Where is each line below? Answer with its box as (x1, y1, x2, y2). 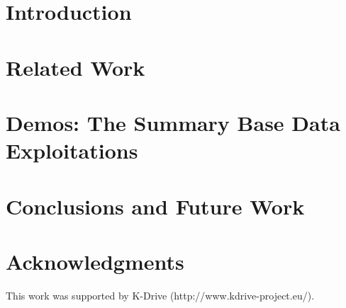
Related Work (6, 52, 145, 81)
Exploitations (6, 136, 138, 165)
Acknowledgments (6, 246, 184, 275)
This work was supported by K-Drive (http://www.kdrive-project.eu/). (6, 287, 315, 302)
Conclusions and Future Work (6, 191, 305, 220)
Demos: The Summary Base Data (6, 108, 340, 137)
